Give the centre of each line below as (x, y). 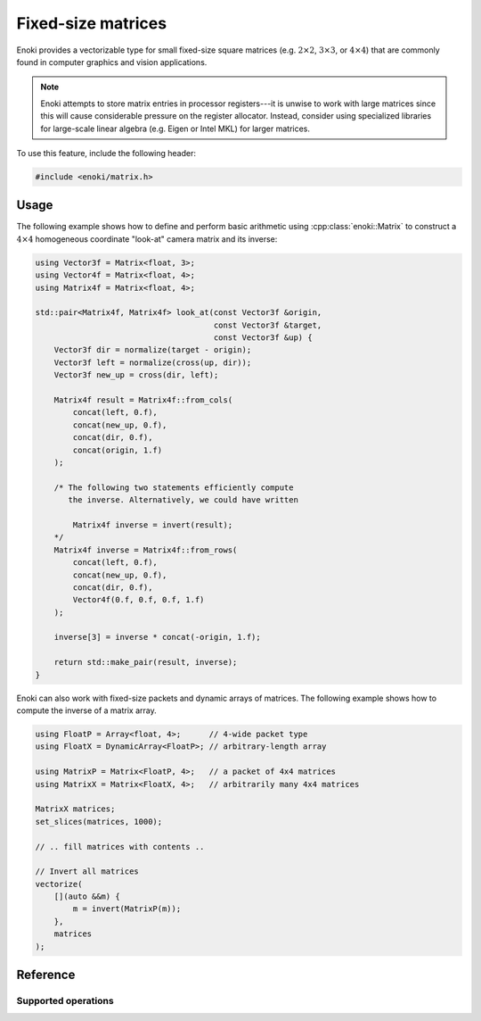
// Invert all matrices (87, 872)
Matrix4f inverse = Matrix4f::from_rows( (146, 550)
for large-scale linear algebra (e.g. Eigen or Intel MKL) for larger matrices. (175, 129)
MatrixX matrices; (75, 809)
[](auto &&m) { (87, 896)
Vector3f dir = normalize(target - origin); (153, 350)
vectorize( (59, 884)
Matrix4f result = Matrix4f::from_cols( (143, 400)
